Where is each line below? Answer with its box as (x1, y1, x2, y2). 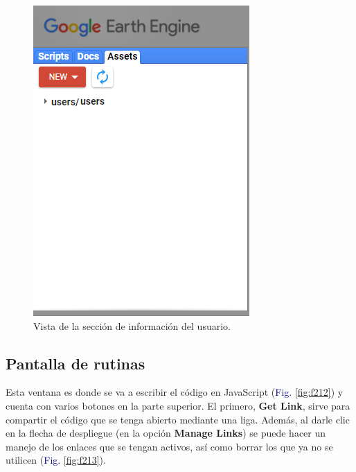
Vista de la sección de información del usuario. (33, 318, 231, 333)
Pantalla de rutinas (6, 352, 145, 374)
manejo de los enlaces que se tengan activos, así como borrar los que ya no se (6, 439, 333, 453)
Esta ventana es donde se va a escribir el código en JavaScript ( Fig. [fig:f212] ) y (6, 385, 344, 399)
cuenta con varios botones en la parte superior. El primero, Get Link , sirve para (6, 398, 350, 412)
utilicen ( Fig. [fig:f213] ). (6, 453, 106, 467)
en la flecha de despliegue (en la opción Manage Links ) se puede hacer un (6, 426, 326, 440)
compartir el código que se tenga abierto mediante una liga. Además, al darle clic (6, 412, 350, 426)
